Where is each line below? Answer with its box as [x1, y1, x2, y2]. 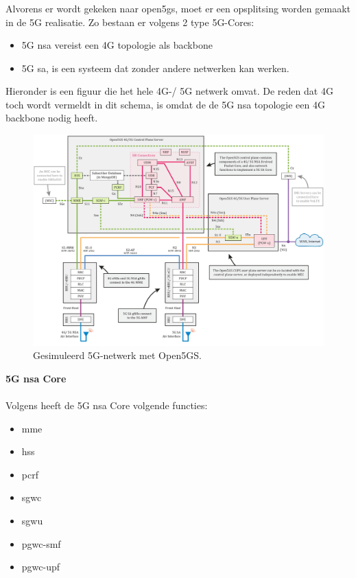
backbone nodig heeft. [5, 111, 98, 125]
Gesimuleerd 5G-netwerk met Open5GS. [33, 348, 202, 362]
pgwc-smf [21, 536, 61, 551]
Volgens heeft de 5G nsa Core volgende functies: [5, 398, 208, 413]
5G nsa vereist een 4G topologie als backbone [21, 38, 213, 52]
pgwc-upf [21, 559, 60, 574]
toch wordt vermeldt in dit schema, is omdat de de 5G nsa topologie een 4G [5, 97, 325, 111]
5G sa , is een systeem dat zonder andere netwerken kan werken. [21, 60, 289, 75]
